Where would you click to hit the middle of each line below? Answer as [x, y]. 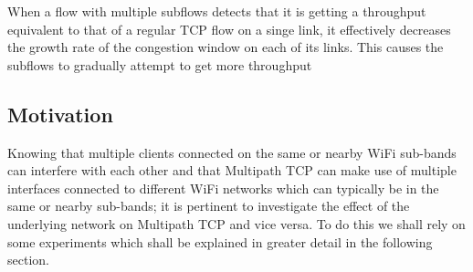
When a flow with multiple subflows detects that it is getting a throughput [217, 11]
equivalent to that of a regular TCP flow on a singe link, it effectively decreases [229, 29]
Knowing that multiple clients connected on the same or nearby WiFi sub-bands [232, 152]
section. [28, 260]
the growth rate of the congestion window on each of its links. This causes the [226, 47]
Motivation [60, 114]
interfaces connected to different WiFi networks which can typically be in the [223, 188]
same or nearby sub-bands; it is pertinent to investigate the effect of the [209, 206]
